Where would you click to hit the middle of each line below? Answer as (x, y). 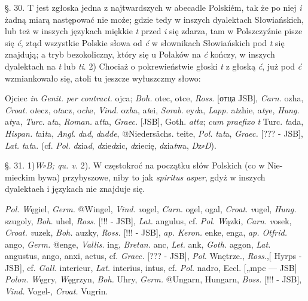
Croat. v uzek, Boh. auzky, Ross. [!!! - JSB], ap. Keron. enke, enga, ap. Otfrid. (146, 232)
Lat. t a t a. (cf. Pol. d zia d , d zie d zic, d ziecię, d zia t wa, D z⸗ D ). (111, 145)
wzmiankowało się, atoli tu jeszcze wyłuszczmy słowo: (103, 78)
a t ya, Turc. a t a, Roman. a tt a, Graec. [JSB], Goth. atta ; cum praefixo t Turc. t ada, (154, 121)
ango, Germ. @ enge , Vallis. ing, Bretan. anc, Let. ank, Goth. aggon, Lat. (138, 244)
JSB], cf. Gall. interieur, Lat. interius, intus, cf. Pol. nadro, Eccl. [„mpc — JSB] (151, 267)
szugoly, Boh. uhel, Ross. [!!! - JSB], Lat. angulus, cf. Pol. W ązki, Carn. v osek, (148, 220)
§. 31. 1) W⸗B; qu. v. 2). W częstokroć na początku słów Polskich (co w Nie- (144, 165)
